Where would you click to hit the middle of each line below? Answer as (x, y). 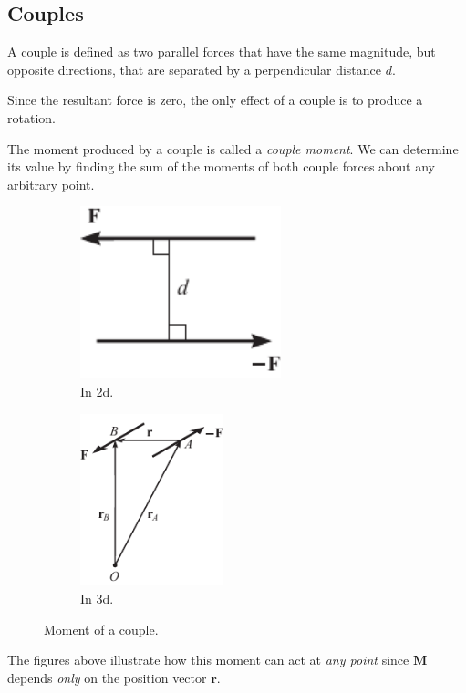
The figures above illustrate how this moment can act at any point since (208, 660)
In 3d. (97, 599)
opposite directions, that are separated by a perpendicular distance (195, 69)
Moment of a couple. (101, 629)
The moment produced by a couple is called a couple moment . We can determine (233, 148)
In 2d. (97, 391)
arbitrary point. (51, 184)
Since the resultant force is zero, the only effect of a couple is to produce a (215, 100)
